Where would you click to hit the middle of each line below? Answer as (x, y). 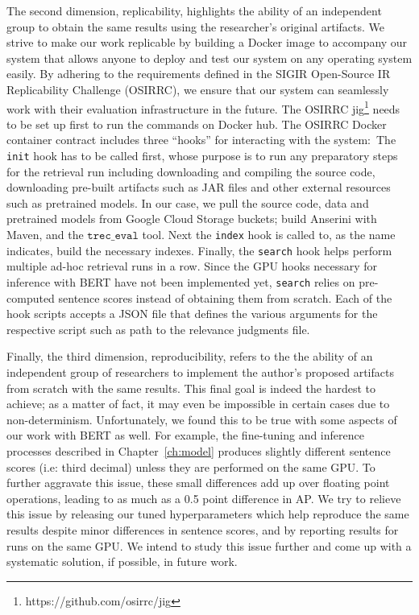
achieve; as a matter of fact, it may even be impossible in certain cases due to (198, 404)
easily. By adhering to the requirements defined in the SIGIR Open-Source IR (199, 74)
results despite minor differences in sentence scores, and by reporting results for (203, 529)
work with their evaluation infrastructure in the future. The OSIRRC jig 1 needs (203, 107)
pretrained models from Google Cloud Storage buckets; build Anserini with (192, 219)
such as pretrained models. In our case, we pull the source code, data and (188, 202)
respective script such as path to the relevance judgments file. (158, 329)
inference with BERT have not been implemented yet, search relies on (181, 281)
